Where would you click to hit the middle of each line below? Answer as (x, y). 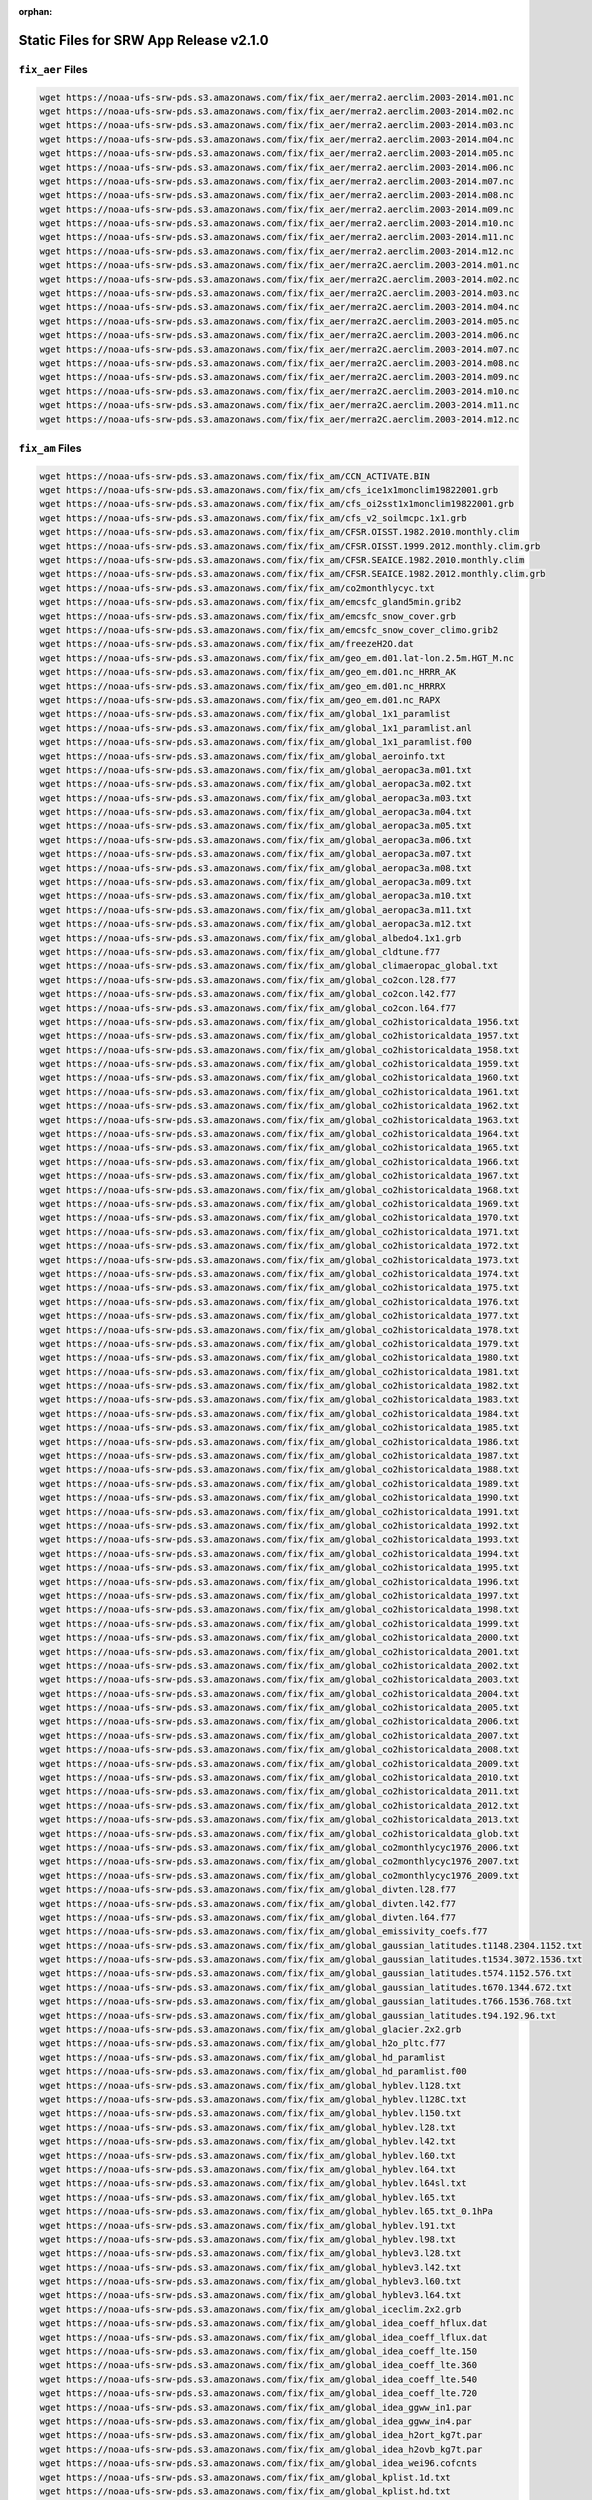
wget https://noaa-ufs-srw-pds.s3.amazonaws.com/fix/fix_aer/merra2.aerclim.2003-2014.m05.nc (277, 153)
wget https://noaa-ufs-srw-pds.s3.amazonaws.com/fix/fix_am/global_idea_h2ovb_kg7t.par (261, 2449)
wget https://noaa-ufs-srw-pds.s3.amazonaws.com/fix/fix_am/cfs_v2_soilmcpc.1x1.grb (253, 518)
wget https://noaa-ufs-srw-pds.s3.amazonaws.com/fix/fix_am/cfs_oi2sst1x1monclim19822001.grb (277, 504)
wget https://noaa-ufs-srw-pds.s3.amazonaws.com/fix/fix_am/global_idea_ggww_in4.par (255, 2421)
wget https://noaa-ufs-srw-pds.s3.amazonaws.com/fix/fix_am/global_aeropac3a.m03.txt (255, 798)
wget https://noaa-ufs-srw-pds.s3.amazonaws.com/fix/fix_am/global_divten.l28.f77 (248, 1889)
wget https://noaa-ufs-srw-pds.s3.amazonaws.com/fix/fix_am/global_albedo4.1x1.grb (250, 938)
